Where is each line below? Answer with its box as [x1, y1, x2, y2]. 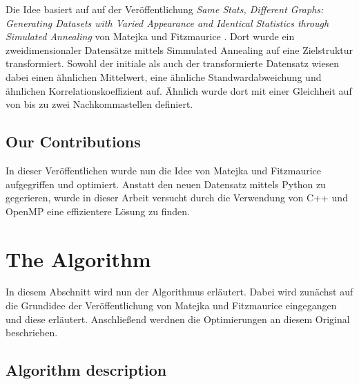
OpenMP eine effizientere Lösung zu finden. [6, 203, 190, 218]
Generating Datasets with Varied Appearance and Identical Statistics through [6, 15, 329, 30]
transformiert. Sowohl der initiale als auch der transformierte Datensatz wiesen [6, 56, 340, 71]
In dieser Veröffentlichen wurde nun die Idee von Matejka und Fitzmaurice [6, 163, 321, 177]
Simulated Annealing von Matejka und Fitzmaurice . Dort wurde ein [6, 29, 295, 44]
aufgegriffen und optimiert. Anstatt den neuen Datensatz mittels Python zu [6, 176, 326, 191]
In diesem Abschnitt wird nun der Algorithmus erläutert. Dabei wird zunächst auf [6, 284, 353, 299]
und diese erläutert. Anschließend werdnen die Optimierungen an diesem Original [6, 311, 350, 326]
